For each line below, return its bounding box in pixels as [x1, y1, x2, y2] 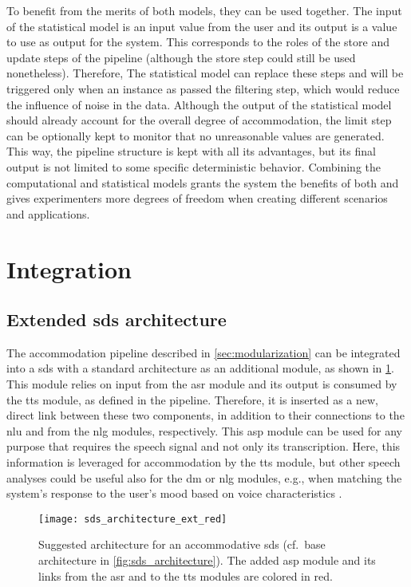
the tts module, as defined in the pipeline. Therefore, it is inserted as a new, [6, 391, 379, 408]
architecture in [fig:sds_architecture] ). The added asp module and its [38, 552, 376, 569]
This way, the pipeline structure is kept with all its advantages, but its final [6, 143, 376, 160]
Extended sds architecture [6, 307, 227, 332]
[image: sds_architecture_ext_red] [38, 513, 227, 525]
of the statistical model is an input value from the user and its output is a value [6, 18, 397, 34]
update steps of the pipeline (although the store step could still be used [6, 49, 356, 65]
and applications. [6, 205, 90, 222]
